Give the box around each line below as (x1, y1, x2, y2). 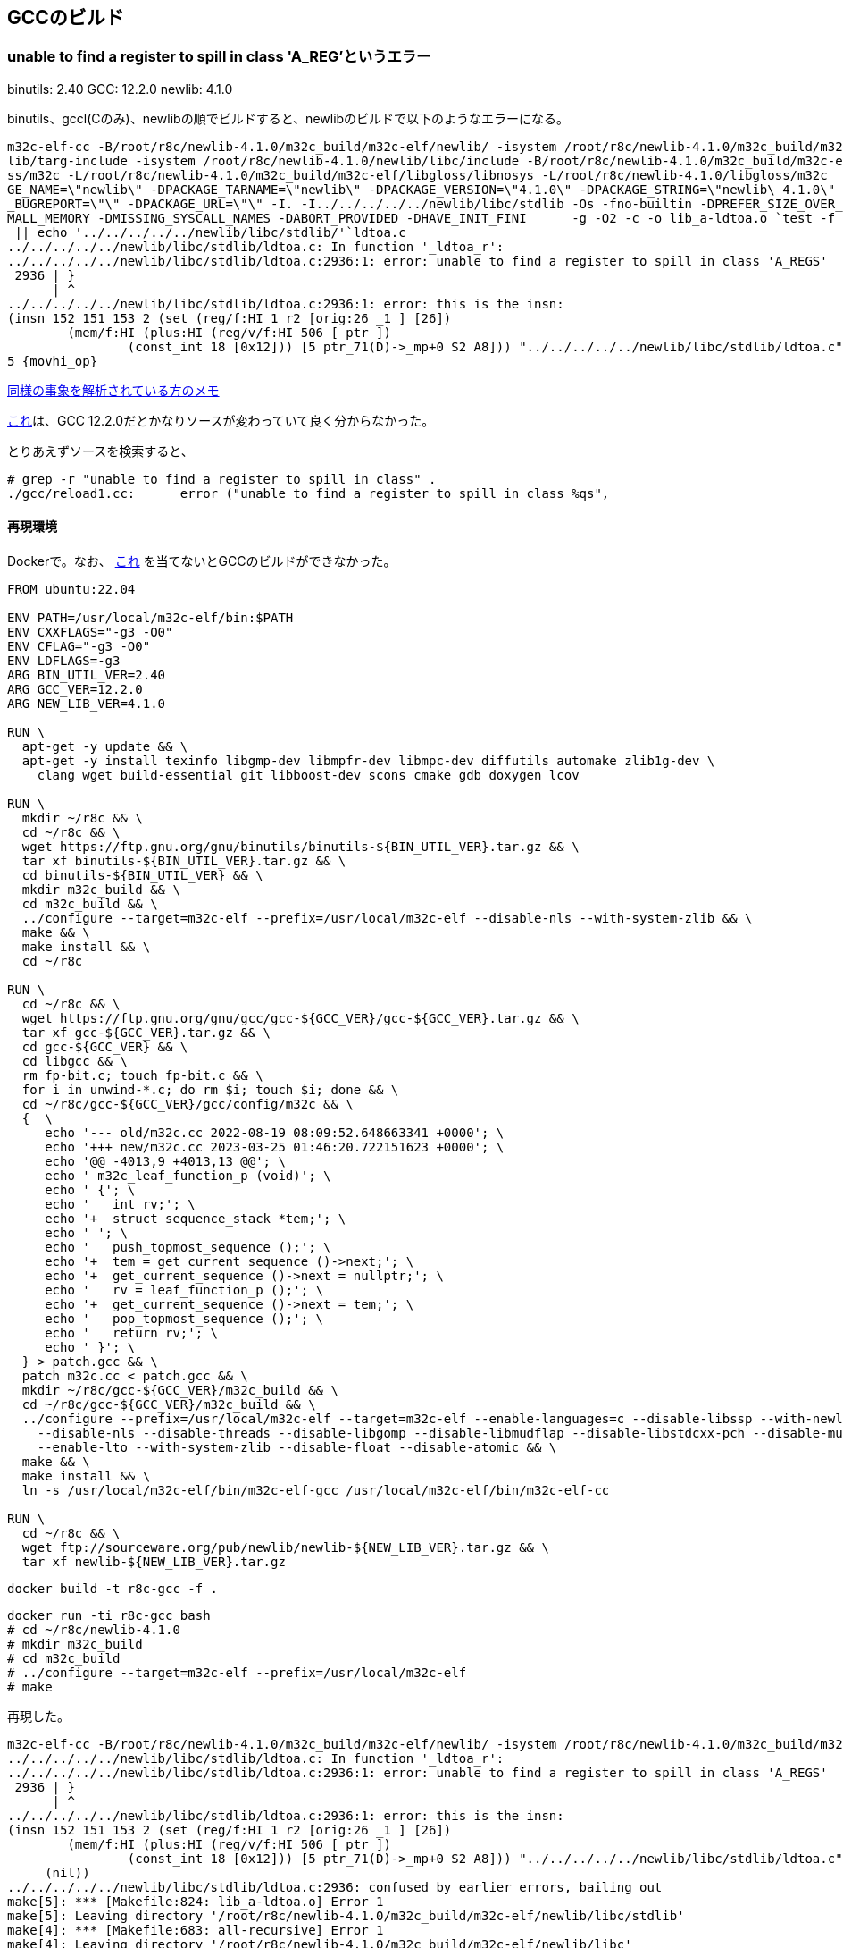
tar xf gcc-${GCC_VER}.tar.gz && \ (21, 1025, 271, 1041)
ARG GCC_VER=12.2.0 (7, 682, 143, 697)
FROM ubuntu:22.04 (7, 582, 136, 597)
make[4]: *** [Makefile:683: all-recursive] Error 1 (7, 1923, 384, 1938)
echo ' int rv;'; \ (45, 1197, 196, 1212)
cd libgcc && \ (21, 1054, 128, 1069)
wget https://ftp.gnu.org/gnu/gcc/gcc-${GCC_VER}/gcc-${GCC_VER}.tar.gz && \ (21, 1011, 580, 1026)
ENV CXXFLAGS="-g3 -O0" (7, 625, 173, 640)
